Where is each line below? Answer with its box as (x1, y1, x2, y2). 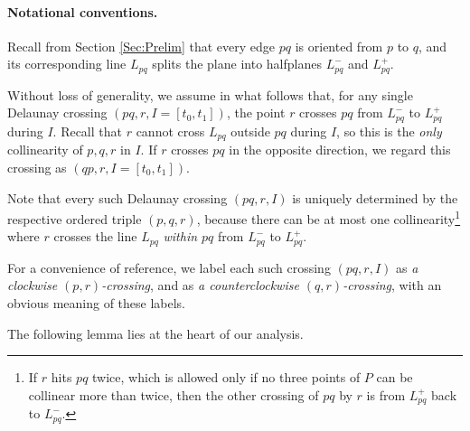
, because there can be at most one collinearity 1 (196, 207, 461, 228)
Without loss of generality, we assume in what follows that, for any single (7, 85, 413, 104)
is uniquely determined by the (292, 188, 458, 207)
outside (230, 121, 270, 140)
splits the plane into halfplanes (152, 54, 322, 73)
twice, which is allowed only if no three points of (92, 368, 361, 387)
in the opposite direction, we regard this (229, 140, 451, 159)
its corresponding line (7, 54, 127, 73)
